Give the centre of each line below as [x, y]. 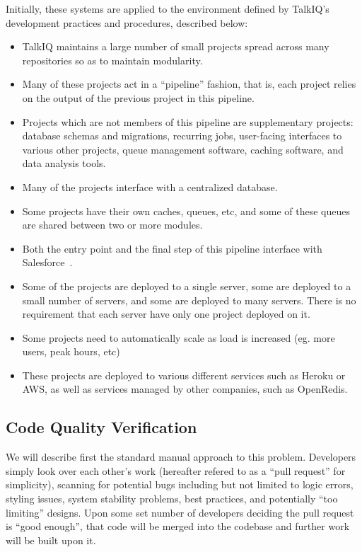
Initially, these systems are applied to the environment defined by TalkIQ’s [168, 8]
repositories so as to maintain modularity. [112, 60]
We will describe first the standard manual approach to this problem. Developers [181, 457]
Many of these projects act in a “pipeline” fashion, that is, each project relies [189, 84]
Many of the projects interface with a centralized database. [150, 186]
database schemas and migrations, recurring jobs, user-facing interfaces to [182, 136]
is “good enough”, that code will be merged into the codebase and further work [178, 526]
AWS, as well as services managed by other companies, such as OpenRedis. [185, 389]
